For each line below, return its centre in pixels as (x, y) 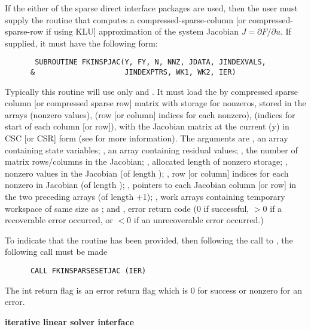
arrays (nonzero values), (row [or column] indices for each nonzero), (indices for (150, 114)
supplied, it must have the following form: (81, 43)
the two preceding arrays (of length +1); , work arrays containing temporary (145, 197)
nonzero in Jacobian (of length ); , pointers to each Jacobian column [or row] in (151, 185)
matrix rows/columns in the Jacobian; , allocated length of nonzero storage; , (146, 161)
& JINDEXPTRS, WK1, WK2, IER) (133, 73)
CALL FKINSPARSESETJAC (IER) (88, 271)
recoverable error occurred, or (59, 220)
